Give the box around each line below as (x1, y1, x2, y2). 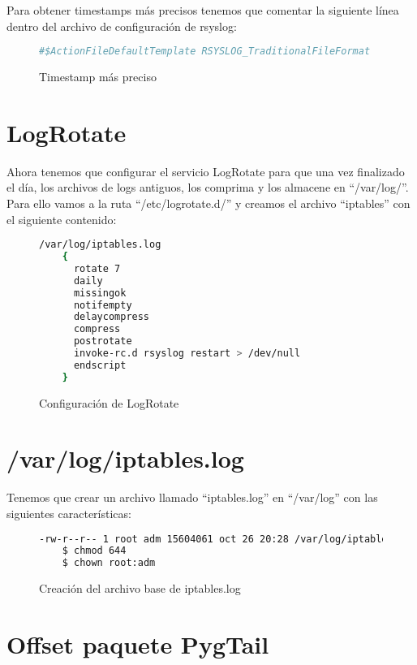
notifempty (73, 299, 132, 311)
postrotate (73, 335, 132, 348)
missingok (73, 287, 127, 299)
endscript (73, 359, 127, 371)
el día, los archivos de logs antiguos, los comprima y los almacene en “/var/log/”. (6, 179, 409, 196)
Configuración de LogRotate (39, 394, 179, 411)
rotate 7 (73, 262, 121, 274)
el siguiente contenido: (6, 210, 117, 227)
